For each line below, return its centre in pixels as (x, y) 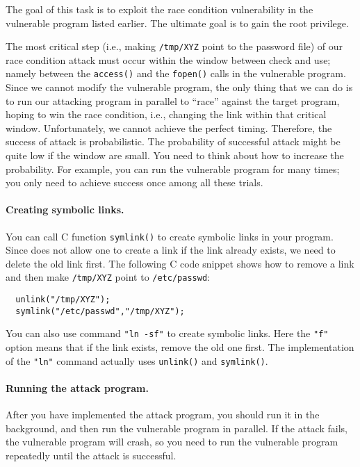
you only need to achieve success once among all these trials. (134, 182)
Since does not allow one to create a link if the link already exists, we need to (171, 250)
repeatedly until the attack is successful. (91, 455)
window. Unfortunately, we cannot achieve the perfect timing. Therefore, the (169, 128)
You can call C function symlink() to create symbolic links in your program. (170, 236)
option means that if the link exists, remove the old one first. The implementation (180, 347)
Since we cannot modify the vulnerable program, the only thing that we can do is (179, 87)
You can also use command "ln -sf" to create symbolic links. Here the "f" (167, 333)
